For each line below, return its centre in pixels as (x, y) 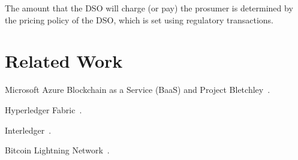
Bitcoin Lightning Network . (57, 150)
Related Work (64, 61)
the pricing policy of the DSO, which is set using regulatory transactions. (139, 19)
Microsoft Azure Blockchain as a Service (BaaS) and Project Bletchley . (138, 90)
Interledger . (28, 130)
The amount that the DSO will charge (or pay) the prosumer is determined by (149, 8)
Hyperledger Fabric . (43, 109)
